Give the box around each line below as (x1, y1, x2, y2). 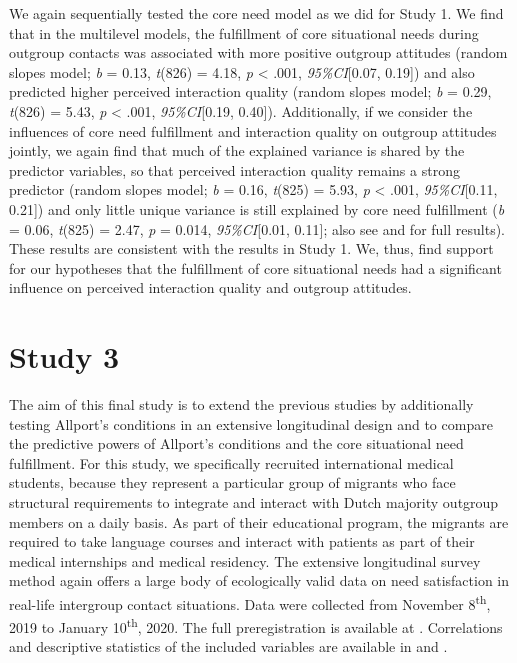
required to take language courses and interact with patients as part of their (9, 531, 475, 552)
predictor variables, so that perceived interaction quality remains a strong (9, 159, 460, 180)
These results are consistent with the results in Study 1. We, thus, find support (9, 238, 494, 259)
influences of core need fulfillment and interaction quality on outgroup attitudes (9, 120, 497, 141)
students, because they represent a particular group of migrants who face (9, 472, 456, 493)
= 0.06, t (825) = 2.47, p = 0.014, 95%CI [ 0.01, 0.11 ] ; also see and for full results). (9, 218, 506, 239)
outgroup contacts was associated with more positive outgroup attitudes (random (9, 42, 508, 63)
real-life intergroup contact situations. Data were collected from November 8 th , (9, 590, 491, 614)
